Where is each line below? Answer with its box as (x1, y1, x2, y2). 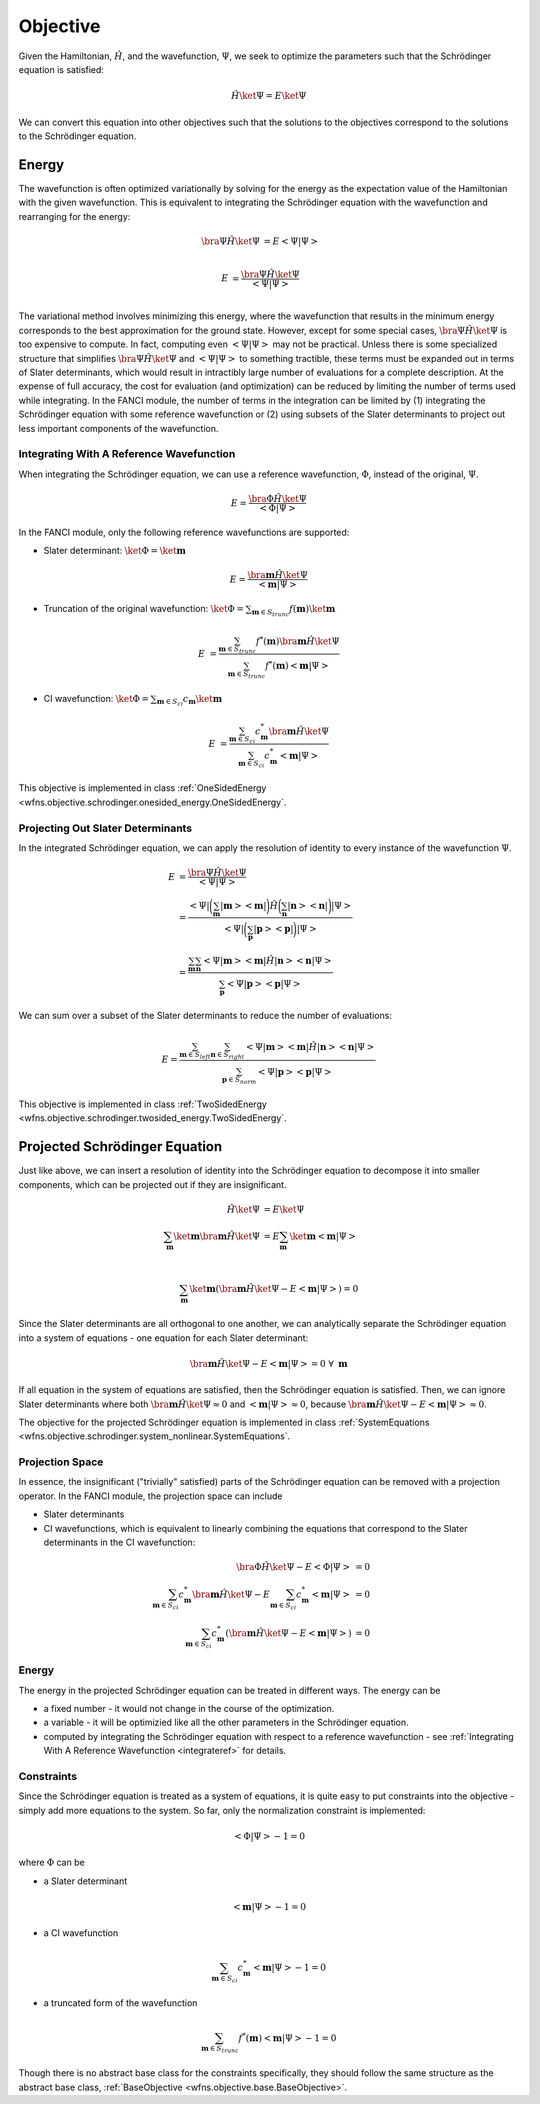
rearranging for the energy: (18, 210, 131, 222)
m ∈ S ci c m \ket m (156, 693, 223, 708)
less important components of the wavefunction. (18, 422, 219, 434)
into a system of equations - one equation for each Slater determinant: (18, 1331, 309, 1344)
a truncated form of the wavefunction (43, 1997, 198, 2009)
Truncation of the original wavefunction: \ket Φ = (43, 603, 245, 614)
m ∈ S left (179, 1050, 211, 1061)
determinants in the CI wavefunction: (43, 1536, 196, 1548)
